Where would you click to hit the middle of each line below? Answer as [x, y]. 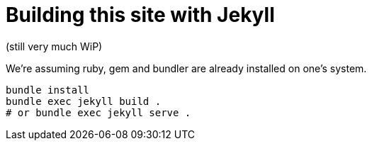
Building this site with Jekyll [140, 15]
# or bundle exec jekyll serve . [98, 112]
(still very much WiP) [54, 46]
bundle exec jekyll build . [84, 101]
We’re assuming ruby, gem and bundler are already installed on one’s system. [186, 68]
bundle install [48, 90]
